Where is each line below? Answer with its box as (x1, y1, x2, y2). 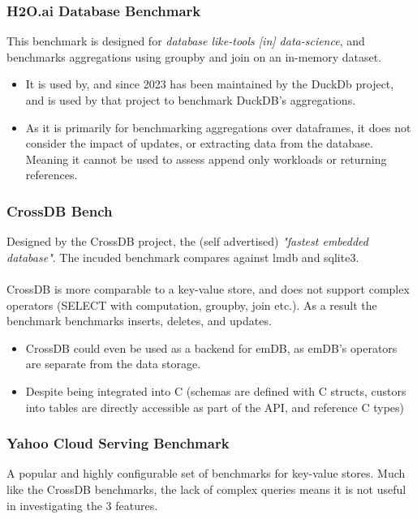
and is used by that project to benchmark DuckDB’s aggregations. (25, 92, 356, 108)
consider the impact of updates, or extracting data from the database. (25, 135, 373, 152)
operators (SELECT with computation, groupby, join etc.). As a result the (6, 296, 377, 313)
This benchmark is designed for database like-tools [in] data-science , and (6, 32, 365, 49)
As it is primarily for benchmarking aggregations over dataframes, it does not (25, 118, 411, 135)
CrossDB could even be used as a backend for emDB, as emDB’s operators (25, 339, 398, 356)
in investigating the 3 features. (6, 496, 158, 513)
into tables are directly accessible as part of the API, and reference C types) (25, 398, 405, 415)
